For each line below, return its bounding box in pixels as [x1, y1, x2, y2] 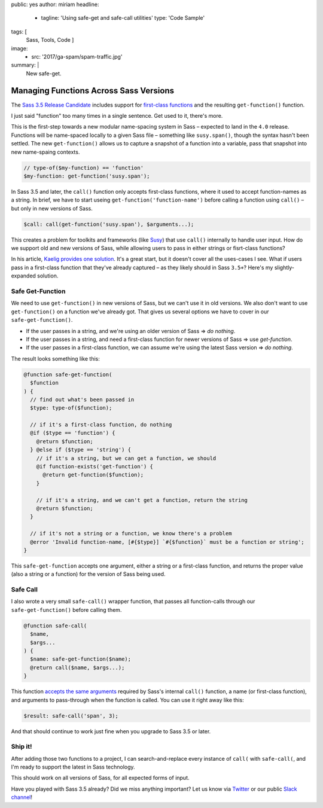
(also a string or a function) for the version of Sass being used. [11, 571, 166, 578]
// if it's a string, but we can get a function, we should [36, 455, 217, 462]
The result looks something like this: [11, 355, 100, 362]
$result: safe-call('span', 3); [23, 712, 119, 719]
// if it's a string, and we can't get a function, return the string [36, 496, 248, 504]
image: [11, 45, 28, 52]
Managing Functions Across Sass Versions [11, 86, 175, 96]
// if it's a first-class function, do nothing [30, 422, 172, 428]
